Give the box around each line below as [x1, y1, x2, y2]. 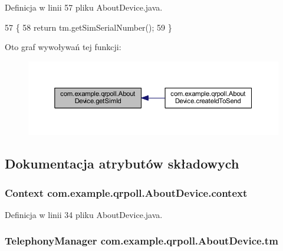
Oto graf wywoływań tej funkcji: [5, 41, 121, 53]
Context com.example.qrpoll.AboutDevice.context [5, 185, 248, 200]
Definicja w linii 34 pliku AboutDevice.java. [5, 208, 163, 220]
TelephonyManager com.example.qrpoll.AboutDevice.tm [5, 233, 278, 248]
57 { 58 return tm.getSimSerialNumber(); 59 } [5, 21, 172, 33]
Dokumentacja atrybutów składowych [5, 154, 239, 173]
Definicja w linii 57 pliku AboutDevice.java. [5, 1, 163, 13]
